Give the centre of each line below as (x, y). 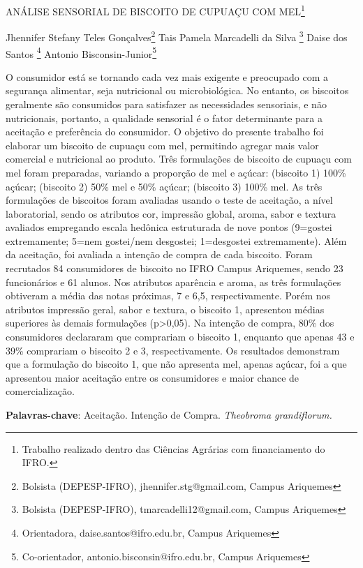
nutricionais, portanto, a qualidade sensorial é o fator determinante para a (164, 118)
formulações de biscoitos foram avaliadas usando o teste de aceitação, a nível (169, 200)
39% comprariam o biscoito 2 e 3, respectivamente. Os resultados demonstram (173, 350)
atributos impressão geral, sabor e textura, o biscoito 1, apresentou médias (165, 309)
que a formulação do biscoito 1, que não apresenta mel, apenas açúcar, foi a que (176, 364)
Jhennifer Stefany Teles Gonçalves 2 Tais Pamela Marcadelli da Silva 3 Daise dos (177, 36)
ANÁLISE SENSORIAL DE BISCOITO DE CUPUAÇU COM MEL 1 (155, 10)
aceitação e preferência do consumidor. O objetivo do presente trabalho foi (165, 132)
